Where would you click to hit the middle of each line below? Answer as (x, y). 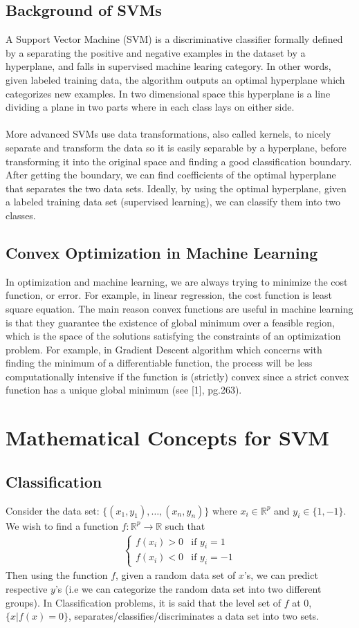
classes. (21, 215)
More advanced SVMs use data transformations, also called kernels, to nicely (168, 134)
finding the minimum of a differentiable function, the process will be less (159, 363)
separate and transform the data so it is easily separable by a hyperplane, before (176, 147)
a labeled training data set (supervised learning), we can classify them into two (173, 202)
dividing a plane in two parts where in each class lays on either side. (150, 107)
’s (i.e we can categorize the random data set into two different (188, 589)
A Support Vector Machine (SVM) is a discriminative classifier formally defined (174, 39)
